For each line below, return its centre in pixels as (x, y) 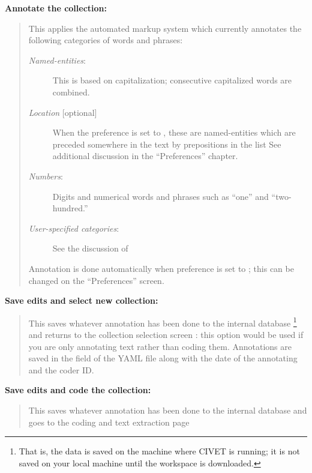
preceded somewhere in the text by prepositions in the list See (167, 144)
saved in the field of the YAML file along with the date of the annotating (163, 358)
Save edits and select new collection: (82, 300)
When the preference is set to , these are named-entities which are (174, 132)
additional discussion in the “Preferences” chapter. (145, 156)
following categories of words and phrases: (106, 40)
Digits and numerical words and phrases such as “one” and (160, 196)
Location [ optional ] (63, 112)
